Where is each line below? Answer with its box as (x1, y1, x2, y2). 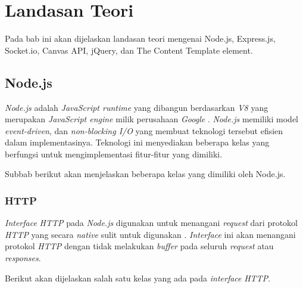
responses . (5, 252, 41, 264)
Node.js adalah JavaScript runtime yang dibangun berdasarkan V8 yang (5, 101, 268, 113)
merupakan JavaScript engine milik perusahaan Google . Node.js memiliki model (5, 113, 298, 125)
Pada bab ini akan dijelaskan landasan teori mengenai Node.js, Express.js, (5, 32, 276, 45)
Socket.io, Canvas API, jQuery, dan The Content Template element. (5, 44, 253, 56)
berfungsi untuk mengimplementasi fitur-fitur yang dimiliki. (5, 147, 223, 160)
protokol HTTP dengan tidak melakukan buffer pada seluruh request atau (5, 240, 274, 252)
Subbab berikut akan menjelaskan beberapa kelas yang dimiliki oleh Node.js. (5, 168, 286, 180)
